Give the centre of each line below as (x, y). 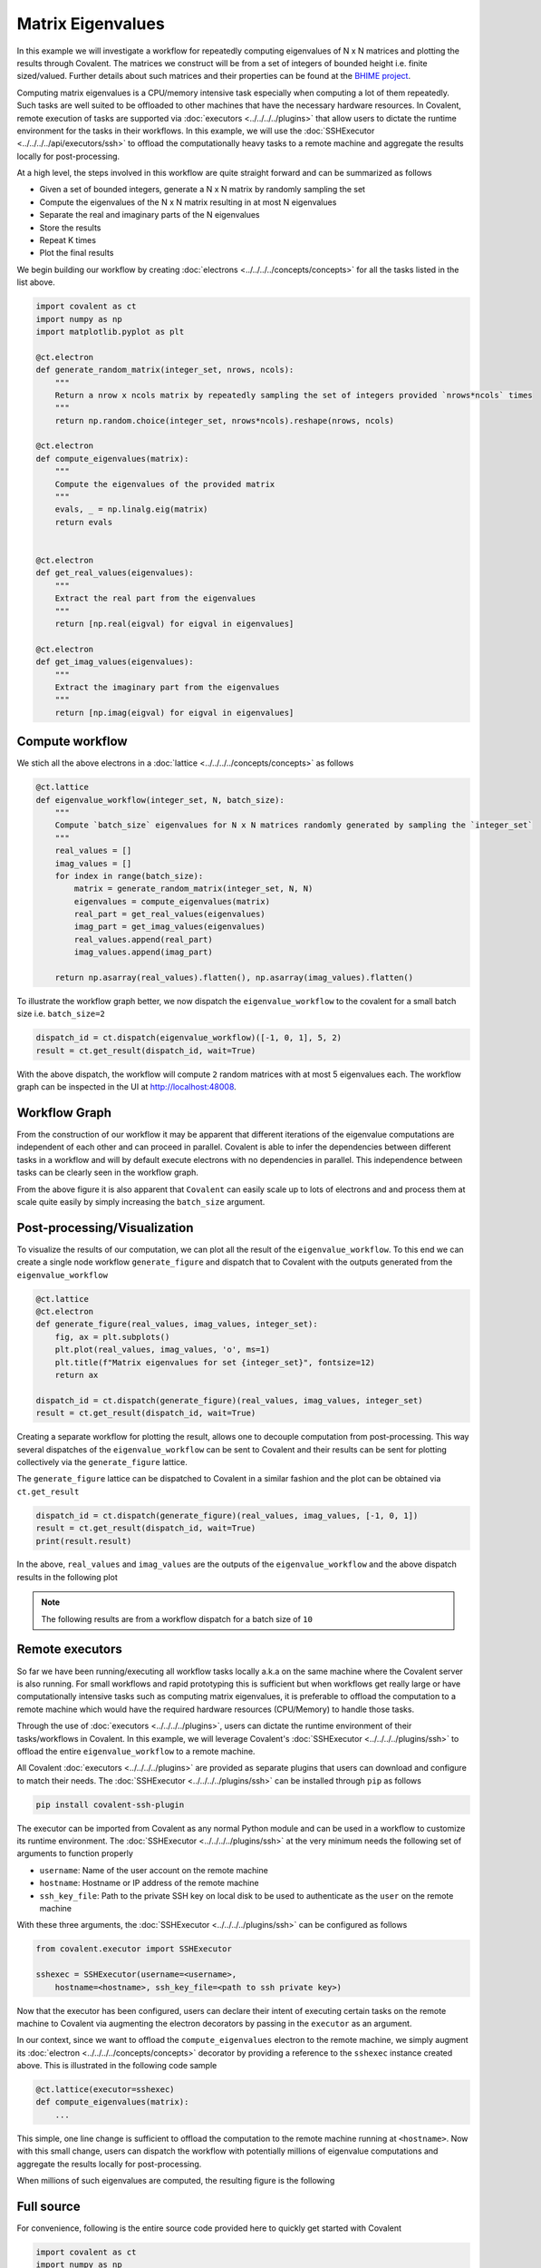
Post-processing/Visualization (105, 1228)
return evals (84, 522)
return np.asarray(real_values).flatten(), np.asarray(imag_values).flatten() (234, 978)
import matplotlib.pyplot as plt (110, 332)
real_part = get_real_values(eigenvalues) (170, 914)
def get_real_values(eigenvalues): (115, 573)
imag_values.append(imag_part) (143, 952)
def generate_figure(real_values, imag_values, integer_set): (177, 1324)
